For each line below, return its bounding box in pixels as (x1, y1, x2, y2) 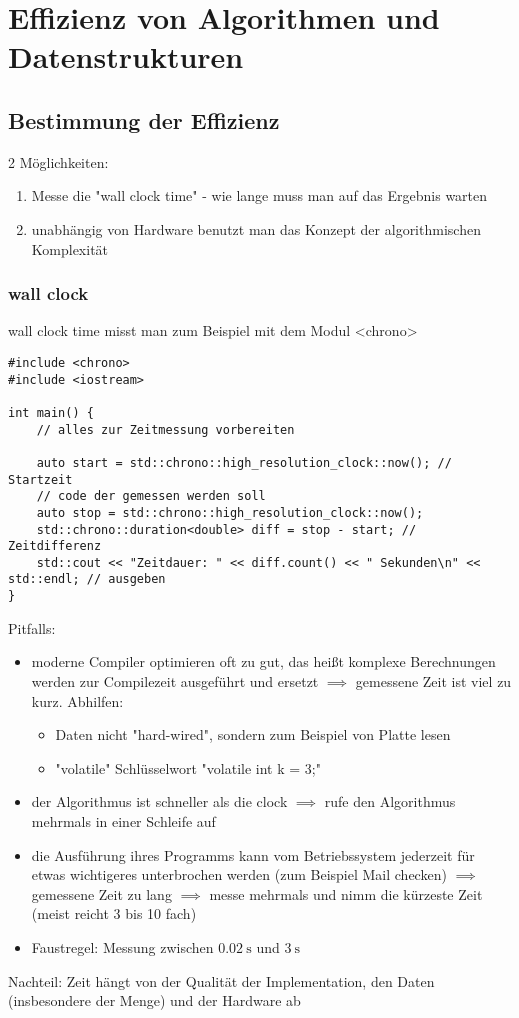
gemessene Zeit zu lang (31, 883, 172, 904)
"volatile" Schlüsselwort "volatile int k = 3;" (55, 757, 321, 778)
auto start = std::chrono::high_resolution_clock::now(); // (36, 455, 452, 470)
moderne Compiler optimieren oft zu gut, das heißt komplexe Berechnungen (31, 651, 496, 672)
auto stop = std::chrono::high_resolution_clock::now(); (36, 505, 424, 520)
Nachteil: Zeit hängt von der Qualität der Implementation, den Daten (8, 970, 435, 991)
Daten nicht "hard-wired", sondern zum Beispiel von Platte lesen (55, 724, 451, 745)
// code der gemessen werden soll (36, 489, 266, 504)
